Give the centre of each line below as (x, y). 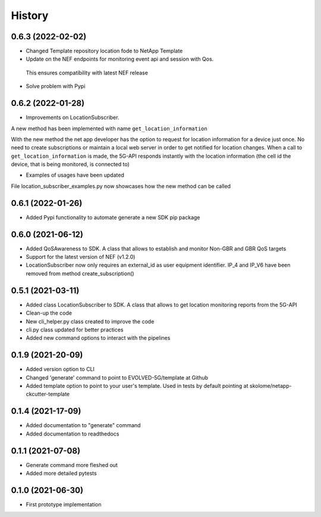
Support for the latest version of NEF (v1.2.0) (81, 257)
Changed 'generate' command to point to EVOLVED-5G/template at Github (117, 377)
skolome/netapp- (270, 386)
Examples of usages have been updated (75, 175)
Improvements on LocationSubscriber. (73, 117)
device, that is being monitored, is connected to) (70, 164)
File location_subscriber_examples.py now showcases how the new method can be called (121, 186)
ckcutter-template (48, 394)
